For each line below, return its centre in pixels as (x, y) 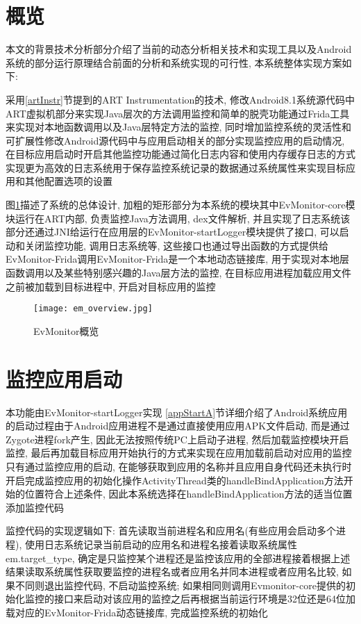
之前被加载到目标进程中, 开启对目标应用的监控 (111, 286)
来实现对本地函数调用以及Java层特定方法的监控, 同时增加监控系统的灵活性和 (178, 127)
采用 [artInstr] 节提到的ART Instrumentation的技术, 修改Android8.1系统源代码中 (180, 99)
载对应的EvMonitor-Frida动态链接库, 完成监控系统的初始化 (137, 612)
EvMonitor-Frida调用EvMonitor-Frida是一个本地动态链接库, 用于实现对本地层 (177, 259)
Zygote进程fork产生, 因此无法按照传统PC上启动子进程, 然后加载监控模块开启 (177, 439)
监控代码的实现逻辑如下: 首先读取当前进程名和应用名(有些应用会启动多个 (171, 531)
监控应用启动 (64, 378)
